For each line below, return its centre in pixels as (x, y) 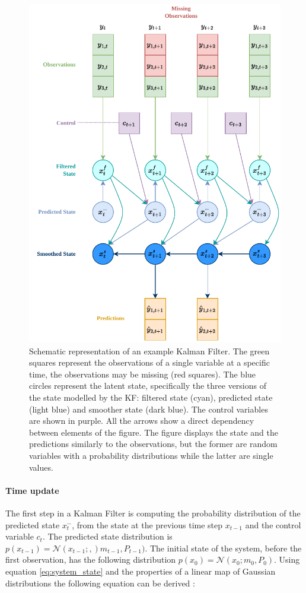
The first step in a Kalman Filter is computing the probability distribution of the (153, 513)
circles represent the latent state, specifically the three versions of (148, 386)
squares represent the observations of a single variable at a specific (149, 362)
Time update (32, 490)
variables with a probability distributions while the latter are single (151, 455)
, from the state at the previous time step (147, 524)
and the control (273, 524)
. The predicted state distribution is (107, 536)
